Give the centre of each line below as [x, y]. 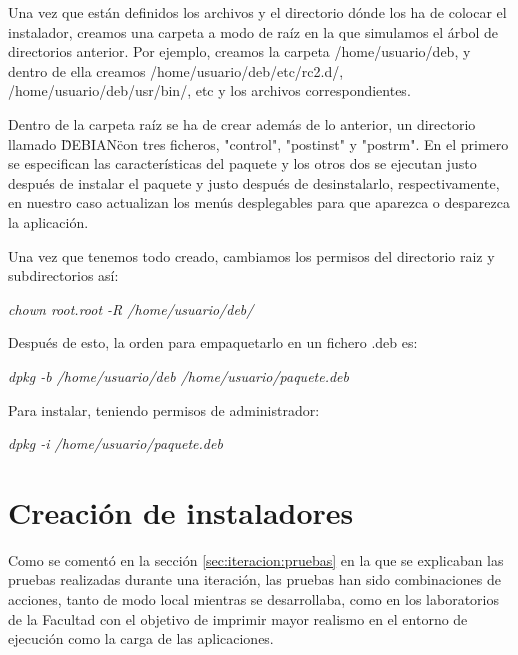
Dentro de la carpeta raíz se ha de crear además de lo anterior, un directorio [242, 123]
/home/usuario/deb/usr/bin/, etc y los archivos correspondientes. [209, 90]
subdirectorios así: [63, 275]
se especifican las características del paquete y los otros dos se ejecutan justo [242, 163]
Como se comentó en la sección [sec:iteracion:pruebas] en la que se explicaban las [256, 559]
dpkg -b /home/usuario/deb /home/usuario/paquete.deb [178, 375]
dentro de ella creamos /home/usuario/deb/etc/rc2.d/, [176, 70]
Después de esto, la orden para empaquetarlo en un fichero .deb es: [213, 342]
